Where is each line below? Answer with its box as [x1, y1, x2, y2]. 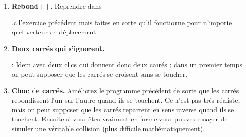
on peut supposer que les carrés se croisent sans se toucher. [11, 68, 188, 79]
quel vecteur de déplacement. [11, 27, 98, 37]
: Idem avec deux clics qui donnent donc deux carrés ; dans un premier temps [11, 59, 242, 69]
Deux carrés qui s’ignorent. [11, 43, 105, 53]
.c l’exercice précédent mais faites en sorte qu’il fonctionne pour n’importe [11, 17, 232, 27]
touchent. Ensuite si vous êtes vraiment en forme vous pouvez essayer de [11, 114, 228, 124]
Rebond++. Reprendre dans [11, 1, 102, 11]
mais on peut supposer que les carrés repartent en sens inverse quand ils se [11, 104, 234, 114]
